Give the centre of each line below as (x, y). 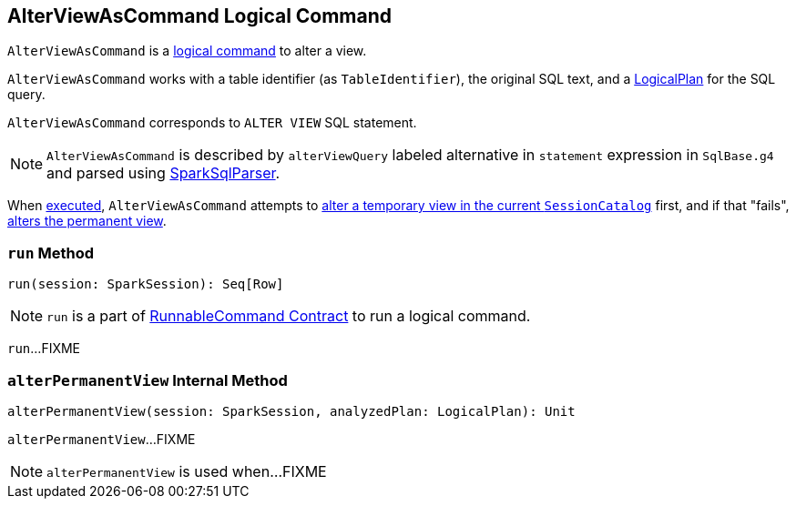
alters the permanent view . (87, 221)
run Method (51, 253)
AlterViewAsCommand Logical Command (200, 16)
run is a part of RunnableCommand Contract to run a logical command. (289, 316)
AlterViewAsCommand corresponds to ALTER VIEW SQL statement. (212, 123)
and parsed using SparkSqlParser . (163, 173)
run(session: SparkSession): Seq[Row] (146, 284)
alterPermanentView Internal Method (148, 380)
